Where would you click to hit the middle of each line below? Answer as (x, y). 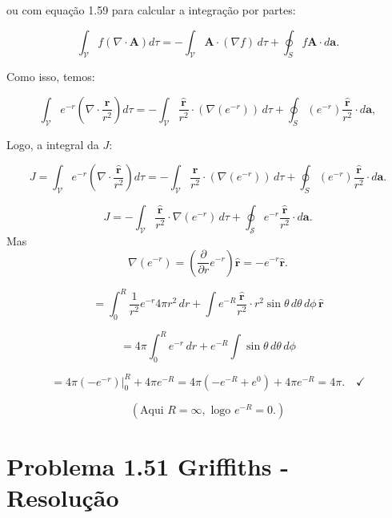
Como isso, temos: (51, 77)
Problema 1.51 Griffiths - (148, 465)
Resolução (63, 498)
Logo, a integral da (53, 144)
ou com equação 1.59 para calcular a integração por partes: (151, 10)
